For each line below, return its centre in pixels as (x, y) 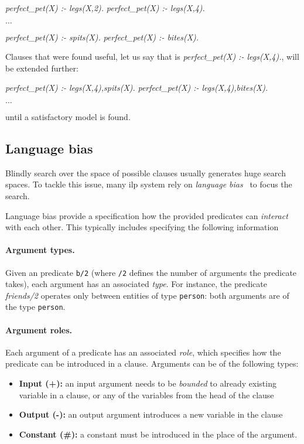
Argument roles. (39, 329)
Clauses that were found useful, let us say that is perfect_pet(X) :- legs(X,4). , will (152, 57)
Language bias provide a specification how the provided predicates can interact (147, 215)
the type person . (35, 307)
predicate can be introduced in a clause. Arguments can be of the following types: (152, 363)
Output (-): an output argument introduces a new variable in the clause (151, 414)
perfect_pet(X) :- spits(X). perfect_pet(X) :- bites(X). (102, 37)
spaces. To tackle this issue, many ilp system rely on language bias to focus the (149, 184)
